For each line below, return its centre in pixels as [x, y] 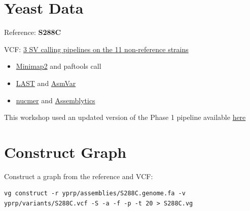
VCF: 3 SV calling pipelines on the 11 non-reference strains [96, 49]
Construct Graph [65, 152]
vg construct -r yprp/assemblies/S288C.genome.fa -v [95, 194]
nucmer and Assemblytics [56, 100]
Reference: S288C [33, 32]
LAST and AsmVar [46, 83]
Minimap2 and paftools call [59, 66]
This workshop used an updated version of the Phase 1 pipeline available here [125, 117]
